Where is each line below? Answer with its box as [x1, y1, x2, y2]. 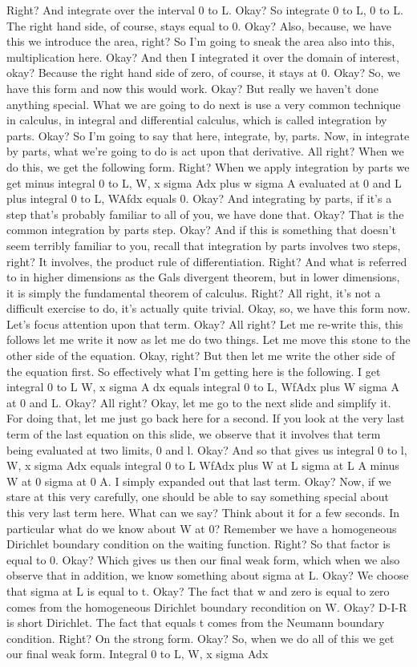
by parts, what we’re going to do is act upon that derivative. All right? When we [6, 143, 404, 160]
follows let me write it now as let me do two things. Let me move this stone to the [6, 331, 411, 348]
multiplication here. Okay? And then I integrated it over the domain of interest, [6, 48, 399, 65]
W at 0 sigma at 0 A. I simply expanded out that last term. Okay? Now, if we [6, 472, 391, 489]
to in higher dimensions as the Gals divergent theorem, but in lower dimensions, [6, 269, 400, 285]
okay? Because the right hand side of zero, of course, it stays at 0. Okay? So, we [6, 64, 401, 81]
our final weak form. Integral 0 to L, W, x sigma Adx [6, 645, 269, 662]
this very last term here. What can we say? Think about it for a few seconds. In [6, 504, 400, 520]
